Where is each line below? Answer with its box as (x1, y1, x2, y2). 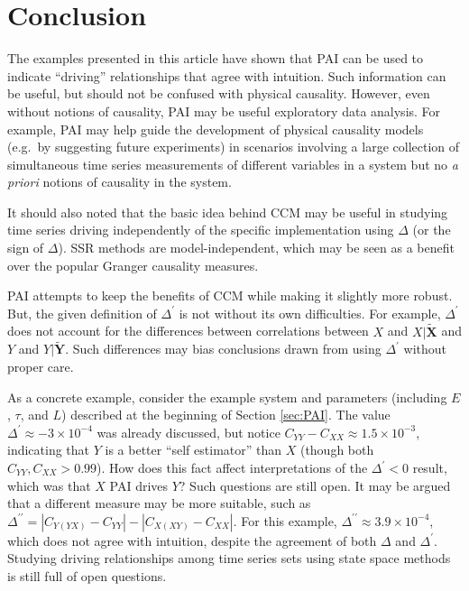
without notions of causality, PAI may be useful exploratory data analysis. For (7, 101, 441, 120)
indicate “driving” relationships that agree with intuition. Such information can (7, 66, 446, 85)
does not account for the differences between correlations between (7, 321, 369, 340)
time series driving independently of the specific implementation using (7, 220, 394, 239)
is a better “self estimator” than (105, 440, 282, 459)
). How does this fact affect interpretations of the (97, 458, 368, 477)
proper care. (7, 357, 74, 376)
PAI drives (109, 476, 169, 494)
